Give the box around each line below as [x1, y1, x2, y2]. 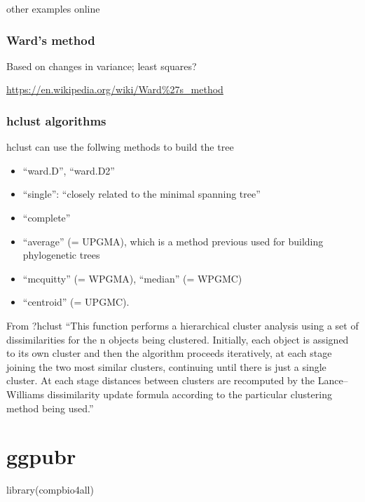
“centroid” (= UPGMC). [22, 294, 130, 309]
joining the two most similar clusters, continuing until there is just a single [6, 359, 326, 374]
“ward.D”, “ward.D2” [22, 163, 115, 177]
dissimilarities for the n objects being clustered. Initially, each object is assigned [6, 332, 349, 346]
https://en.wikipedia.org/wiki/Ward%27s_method [6, 82, 223, 97]
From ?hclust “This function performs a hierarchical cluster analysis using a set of [6, 318, 359, 332]
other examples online [6, 1, 100, 15]
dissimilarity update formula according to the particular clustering [47, 386, 332, 401]
